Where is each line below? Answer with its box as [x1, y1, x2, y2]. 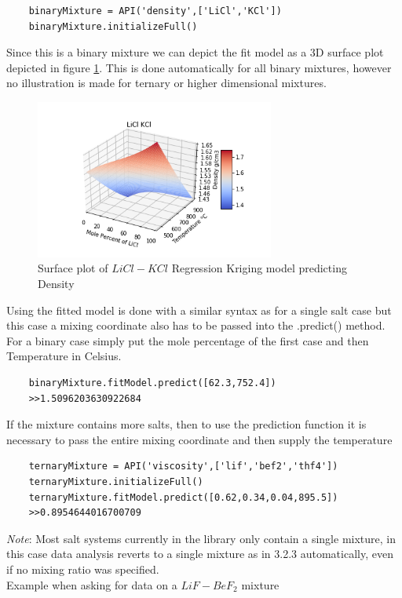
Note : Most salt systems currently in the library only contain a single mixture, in [6, 530, 396, 546]
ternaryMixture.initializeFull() [28, 476, 203, 487]
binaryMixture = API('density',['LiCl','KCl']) [28, 5, 282, 16]
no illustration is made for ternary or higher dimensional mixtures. [6, 75, 327, 91]
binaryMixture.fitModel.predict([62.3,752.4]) [28, 377, 276, 388]
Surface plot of [38, 260, 108, 276]
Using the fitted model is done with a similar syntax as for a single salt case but [6, 301, 392, 318]
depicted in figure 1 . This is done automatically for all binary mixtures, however [6, 59, 392, 75]
